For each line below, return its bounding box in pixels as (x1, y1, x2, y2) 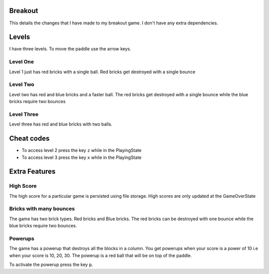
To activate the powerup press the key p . (9, 262, 93, 268)
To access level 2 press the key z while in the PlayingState (21, 147, 142, 153)
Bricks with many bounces (9, 205, 75, 212)
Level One (9, 58, 34, 65)
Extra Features (9, 167, 56, 176)
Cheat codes (9, 135, 50, 143)
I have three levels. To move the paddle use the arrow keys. (9, 46, 132, 52)
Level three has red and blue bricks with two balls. (9, 121, 113, 127)
